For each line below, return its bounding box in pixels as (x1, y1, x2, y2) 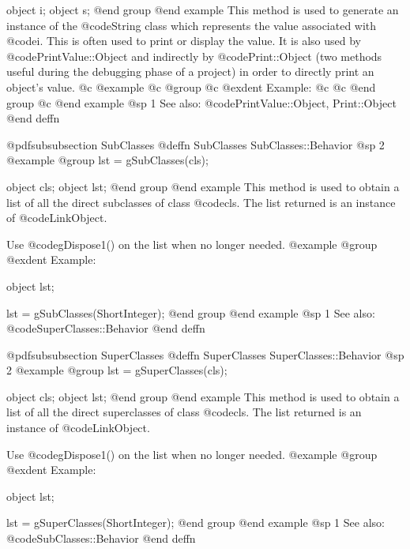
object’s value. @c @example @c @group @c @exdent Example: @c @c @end (6, 78, 376, 95)
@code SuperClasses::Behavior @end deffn (6, 320, 205, 337)
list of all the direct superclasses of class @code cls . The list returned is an (6, 404, 362, 420)
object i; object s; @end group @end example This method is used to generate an (6, 2, 399, 17)
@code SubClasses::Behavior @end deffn (6, 530, 196, 547)
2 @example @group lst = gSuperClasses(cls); (6, 362, 228, 378)
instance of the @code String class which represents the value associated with (6, 17, 377, 33)
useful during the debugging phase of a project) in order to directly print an (6, 63, 374, 80)
